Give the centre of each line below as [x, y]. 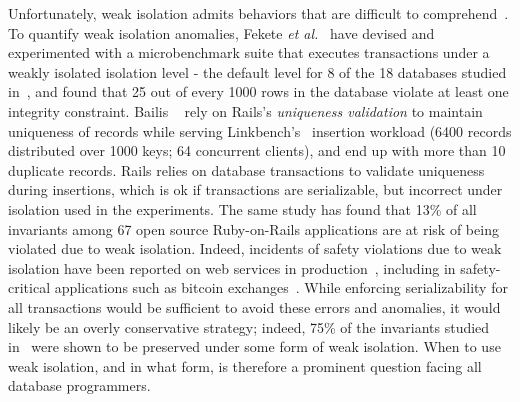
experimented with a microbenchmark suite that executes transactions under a [249, 52]
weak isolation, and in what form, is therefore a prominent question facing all [245, 365]
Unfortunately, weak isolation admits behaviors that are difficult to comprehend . [258, 13]
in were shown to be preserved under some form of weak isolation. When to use [254, 346]
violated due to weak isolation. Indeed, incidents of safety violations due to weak [255, 248]
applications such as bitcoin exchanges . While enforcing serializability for [281, 287]
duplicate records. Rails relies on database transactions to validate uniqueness [246, 169]
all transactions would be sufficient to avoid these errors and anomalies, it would [254, 306]
